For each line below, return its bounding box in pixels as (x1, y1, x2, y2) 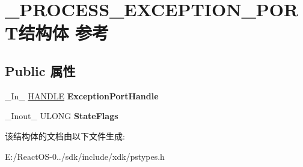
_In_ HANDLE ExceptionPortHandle (5, 89, 159, 102)
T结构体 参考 (5, 20, 109, 45)
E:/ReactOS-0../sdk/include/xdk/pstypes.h (5, 150, 165, 162)
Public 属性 (5, 61, 76, 80)
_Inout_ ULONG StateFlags (5, 110, 118, 122)
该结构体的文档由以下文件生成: (5, 129, 125, 142)
